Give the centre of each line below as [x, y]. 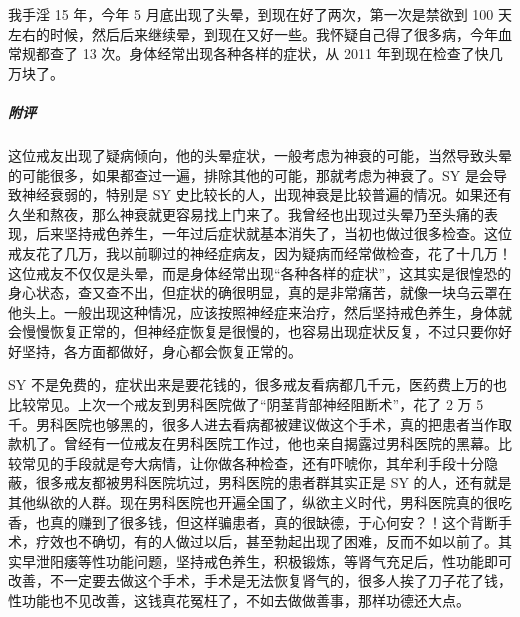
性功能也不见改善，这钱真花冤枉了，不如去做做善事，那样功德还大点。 [239, 600]
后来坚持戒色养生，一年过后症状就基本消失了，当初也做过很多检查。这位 [273, 233]
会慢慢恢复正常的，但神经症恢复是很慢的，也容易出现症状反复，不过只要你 [253, 331]
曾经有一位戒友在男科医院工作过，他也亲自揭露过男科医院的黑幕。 [280, 443]
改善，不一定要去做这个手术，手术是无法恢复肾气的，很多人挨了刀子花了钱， [260, 580]
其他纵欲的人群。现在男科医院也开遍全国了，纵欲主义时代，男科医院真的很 [253, 502]
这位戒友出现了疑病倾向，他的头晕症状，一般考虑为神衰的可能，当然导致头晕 [260, 154]
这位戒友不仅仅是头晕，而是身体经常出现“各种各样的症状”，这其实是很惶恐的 [260, 272]
